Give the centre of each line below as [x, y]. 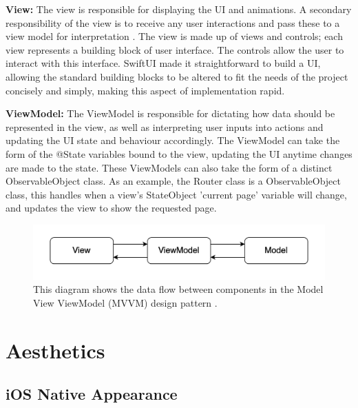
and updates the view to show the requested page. [111, 208]
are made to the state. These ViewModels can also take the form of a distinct [169, 167]
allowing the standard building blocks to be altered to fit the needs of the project [177, 76]
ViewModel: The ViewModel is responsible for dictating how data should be [170, 113]
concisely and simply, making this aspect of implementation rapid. [145, 90]
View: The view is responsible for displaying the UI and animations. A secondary [179, 9]
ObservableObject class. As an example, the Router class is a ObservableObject [173, 181]
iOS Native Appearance [92, 394]
